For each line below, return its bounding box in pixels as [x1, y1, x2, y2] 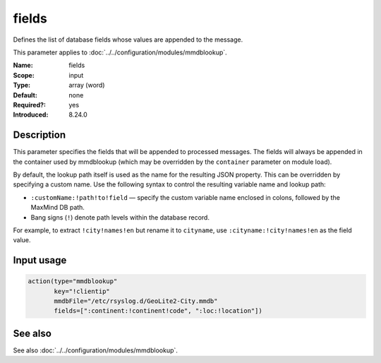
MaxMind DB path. [30, 203, 85, 212]
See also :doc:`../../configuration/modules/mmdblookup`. [13, 346, 178, 355]
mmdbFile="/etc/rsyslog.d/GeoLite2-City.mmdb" [54, 297, 218, 305]
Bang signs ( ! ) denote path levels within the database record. [30, 213, 210, 222]
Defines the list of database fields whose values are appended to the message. [13, 35, 243, 44]
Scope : [13, 71, 35, 79]
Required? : [13, 100, 46, 109]
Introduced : [13, 110, 49, 119]
